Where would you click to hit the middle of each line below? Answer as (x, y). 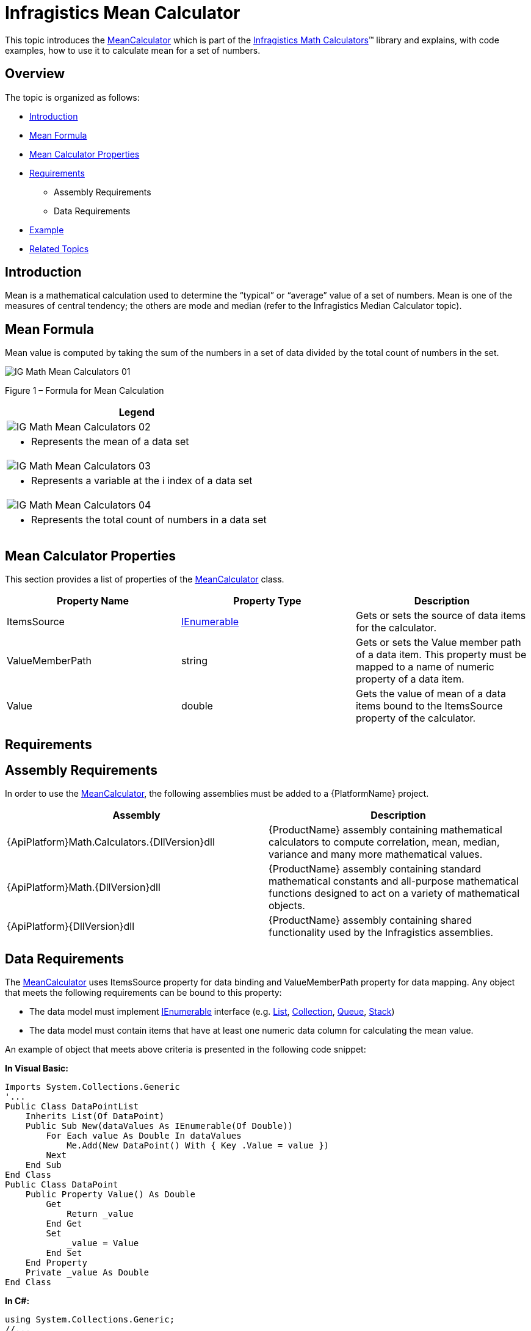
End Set (64, 1253)
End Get (64, 1224)
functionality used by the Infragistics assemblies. (381, 933)
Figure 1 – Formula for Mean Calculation (85, 391)
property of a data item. (410, 679)
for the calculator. (396, 628)
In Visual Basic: (37, 1068)
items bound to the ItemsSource (429, 706)
